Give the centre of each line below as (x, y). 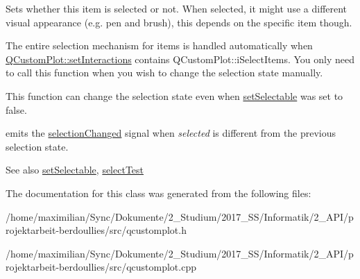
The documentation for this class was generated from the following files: (158, 193)
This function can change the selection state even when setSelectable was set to (174, 95)
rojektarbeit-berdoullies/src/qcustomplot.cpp (101, 267)
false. (16, 109)
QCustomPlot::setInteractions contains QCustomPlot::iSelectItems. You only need (180, 59)
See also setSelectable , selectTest (75, 170)
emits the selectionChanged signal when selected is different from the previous (171, 133)
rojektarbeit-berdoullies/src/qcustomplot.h (96, 230)
